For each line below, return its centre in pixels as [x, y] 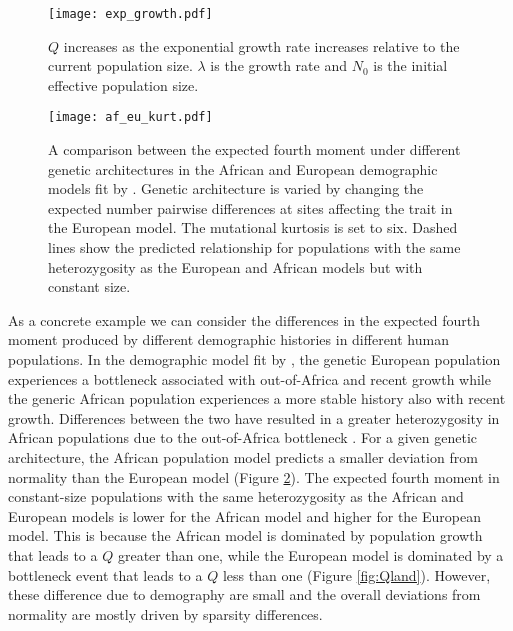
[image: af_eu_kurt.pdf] [130, 117]
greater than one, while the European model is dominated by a [310, 554]
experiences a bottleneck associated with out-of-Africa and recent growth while [249, 378]
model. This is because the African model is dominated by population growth [245, 535]
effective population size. [123, 84]
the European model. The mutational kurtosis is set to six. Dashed [253, 227]
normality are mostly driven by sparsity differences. [165, 613]
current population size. [120, 65]
